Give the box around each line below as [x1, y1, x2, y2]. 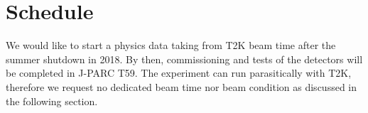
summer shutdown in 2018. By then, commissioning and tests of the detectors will [6, 51, 363, 66]
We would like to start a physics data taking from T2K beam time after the [6, 38, 336, 53]
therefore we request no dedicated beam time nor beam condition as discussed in [6, 79, 357, 94]
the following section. [6, 93, 98, 108]
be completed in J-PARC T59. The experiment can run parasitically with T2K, [6, 65, 352, 80]
